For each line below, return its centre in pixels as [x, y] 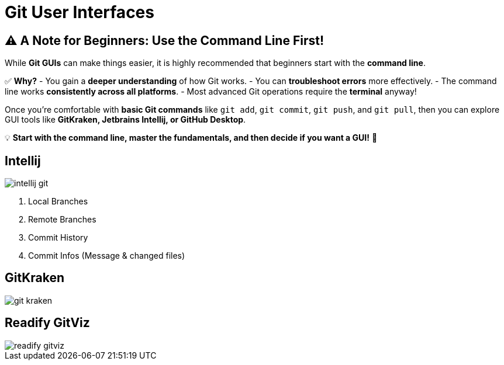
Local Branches [58, 201]
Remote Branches [62, 220]
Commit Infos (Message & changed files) [107, 256]
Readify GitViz [47, 323]
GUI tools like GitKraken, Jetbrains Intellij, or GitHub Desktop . [125, 120]
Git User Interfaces [80, 12]
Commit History [58, 238]
